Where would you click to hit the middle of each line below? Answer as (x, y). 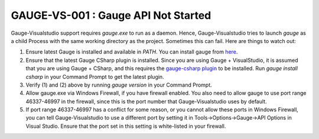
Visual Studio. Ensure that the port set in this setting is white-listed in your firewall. (126, 126)
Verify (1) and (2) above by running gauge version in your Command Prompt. (119, 85)
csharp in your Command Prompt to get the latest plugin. (95, 77)
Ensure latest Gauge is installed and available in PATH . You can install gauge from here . (132, 52)
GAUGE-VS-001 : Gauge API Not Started (111, 15)
